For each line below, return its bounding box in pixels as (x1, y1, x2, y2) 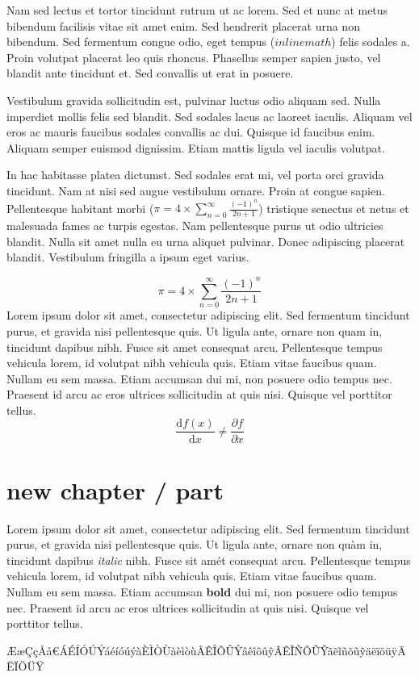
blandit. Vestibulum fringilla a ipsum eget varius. (6, 249, 249, 265)
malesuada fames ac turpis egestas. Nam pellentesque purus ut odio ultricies (6, 217, 383, 234)
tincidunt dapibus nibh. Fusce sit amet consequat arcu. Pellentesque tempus (6, 338, 383, 355)
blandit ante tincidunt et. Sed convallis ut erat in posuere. (6, 65, 294, 81)
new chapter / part (6, 473, 224, 506)
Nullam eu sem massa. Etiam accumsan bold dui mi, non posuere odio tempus (6, 583, 398, 600)
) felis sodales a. (331, 33, 410, 50)
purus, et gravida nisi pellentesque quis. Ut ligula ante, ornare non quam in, (6, 322, 383, 339)
